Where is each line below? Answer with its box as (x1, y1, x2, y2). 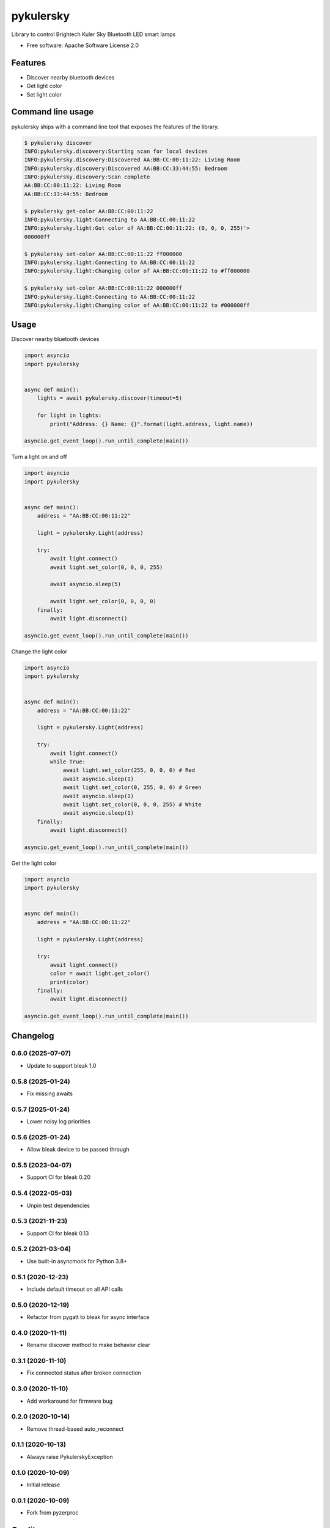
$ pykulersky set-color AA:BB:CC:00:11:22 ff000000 (24, 251, 183, 257)
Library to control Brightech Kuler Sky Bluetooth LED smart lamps (11, 31, 176, 38)
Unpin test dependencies (26, 1202, 90, 1209)
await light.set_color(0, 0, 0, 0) (50, 598, 157, 605)
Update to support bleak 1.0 (26, 1062, 97, 1069)
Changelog (11, 1030, 54, 1041)
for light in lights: (37, 412, 102, 419)
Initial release (26, 1481, 61, 1488)
